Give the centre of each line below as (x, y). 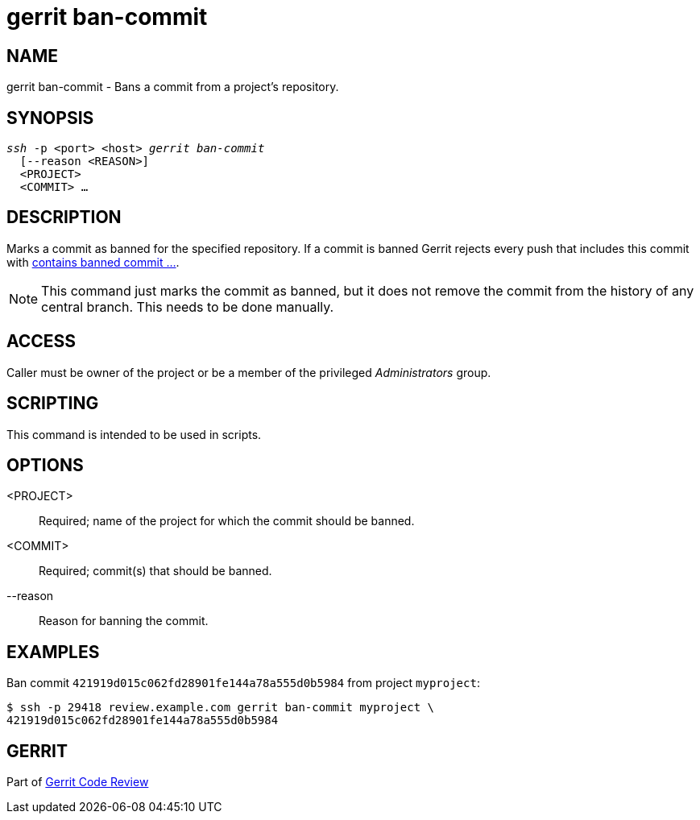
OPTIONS (45, 465)
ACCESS (41, 342)
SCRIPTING (53, 404)
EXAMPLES (53, 652)
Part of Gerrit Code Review (78, 782)
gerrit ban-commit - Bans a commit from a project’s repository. (173, 87)
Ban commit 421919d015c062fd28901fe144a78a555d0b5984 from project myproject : (243, 683)
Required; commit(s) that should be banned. (155, 571)
